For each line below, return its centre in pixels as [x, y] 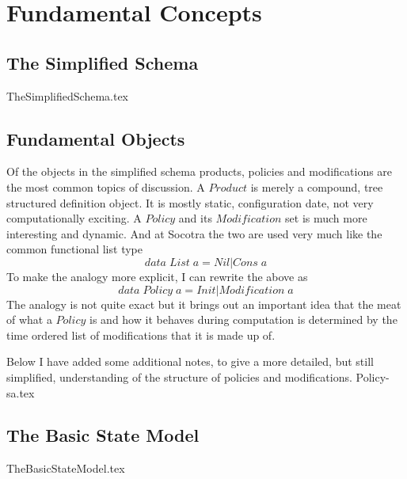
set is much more [326, 218]
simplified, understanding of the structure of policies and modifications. [179, 376]
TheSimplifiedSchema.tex [68, 95]
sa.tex [21, 392]
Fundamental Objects [96, 138]
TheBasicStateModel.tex [66, 468]
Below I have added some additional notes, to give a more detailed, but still [190, 361]
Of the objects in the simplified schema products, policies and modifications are [200, 171]
